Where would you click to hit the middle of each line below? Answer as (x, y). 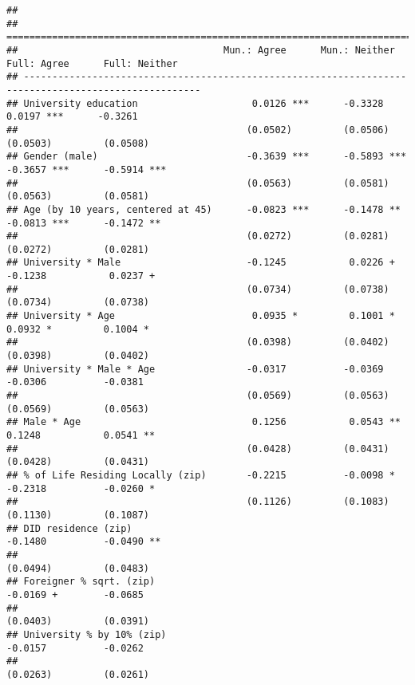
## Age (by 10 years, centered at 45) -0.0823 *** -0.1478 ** (204, 209)
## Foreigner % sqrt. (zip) (81, 582)
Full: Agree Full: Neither (92, 63)
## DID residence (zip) (69, 528)
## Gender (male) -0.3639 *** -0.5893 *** (207, 157)
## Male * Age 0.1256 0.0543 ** (204, 422)
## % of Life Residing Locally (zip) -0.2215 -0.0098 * (201, 475)
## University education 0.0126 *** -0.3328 (195, 103)
